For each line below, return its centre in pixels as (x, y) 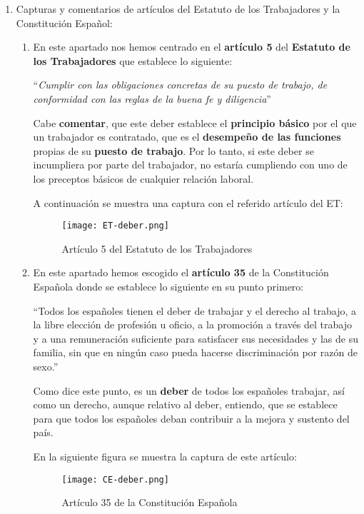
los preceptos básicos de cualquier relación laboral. (143, 178)
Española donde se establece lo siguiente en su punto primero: (168, 286)
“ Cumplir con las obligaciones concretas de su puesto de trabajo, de (180, 85)
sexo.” (46, 366)
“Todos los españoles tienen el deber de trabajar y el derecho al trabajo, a (194, 310)
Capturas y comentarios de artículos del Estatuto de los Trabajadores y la (178, 9)
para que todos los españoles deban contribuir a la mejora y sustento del (191, 418)
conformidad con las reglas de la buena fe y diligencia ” (152, 98)
